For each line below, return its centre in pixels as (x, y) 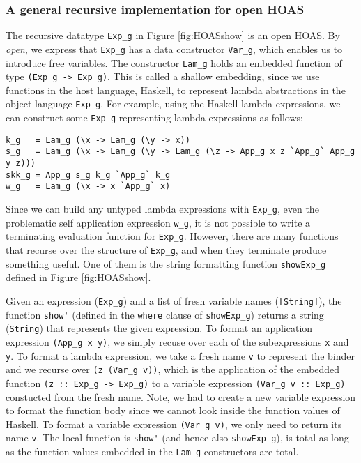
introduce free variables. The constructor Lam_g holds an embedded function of (174, 62)
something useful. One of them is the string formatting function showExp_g (166, 263)
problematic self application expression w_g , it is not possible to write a (158, 222)
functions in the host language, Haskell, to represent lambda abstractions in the (176, 90)
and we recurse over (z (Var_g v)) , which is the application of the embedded (173, 369)
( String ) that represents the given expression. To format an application (159, 328)
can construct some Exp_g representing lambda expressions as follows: (154, 117)
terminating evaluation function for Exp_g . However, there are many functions (172, 236)
